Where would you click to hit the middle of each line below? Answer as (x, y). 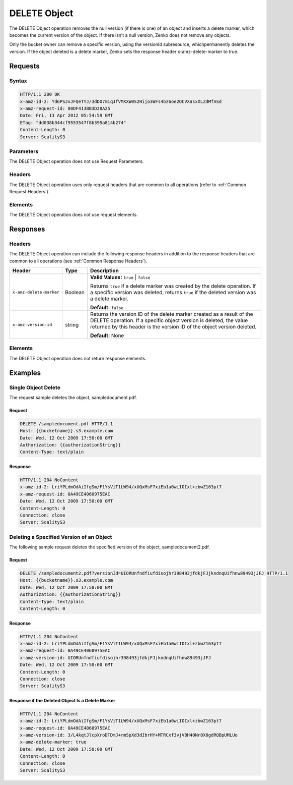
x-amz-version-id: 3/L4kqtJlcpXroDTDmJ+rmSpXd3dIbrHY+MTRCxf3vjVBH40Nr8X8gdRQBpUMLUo (129, 735)
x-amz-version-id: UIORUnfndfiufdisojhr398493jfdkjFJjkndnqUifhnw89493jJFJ (116, 658)
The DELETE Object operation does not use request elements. (74, 215)
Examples (25, 373)
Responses (27, 229)
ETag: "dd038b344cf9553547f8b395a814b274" (73, 123)
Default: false (107, 307)
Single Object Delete (35, 387)
